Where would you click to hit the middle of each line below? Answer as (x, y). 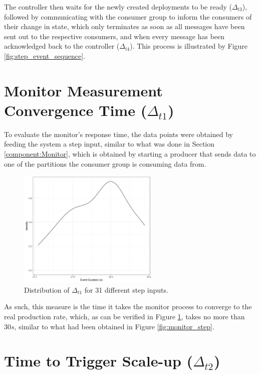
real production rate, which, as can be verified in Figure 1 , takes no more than (124, 316)
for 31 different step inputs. (126, 289)
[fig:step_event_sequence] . (45, 55)
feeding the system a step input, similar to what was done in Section (109, 144)
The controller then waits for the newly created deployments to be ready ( (118, 7)
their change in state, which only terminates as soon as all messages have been (124, 26)
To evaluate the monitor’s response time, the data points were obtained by (118, 134)
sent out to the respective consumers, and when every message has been (114, 36)
